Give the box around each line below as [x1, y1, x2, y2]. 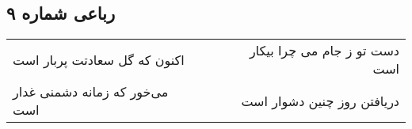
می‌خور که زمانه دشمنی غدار [13, 82, 169, 101]
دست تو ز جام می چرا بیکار [249, 41, 399, 60]
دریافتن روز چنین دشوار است [241, 91, 399, 110]
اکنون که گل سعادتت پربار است [13, 50, 185, 69]
